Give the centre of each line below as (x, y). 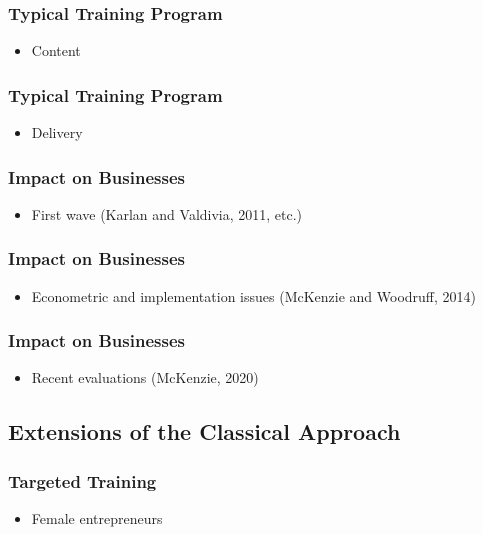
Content (56, 50)
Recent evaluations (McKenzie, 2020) (145, 377)
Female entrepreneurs (97, 518)
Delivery (57, 132)
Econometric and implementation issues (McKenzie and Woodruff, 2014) (254, 295)
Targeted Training (82, 480)
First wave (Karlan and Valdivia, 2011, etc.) (167, 213)
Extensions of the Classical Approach (204, 431)
